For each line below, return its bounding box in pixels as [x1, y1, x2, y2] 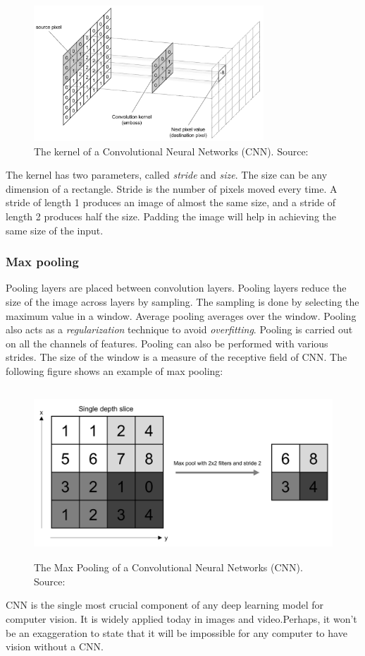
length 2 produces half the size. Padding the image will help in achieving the [6, 208, 337, 223]
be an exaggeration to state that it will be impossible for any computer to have [6, 625, 347, 640]
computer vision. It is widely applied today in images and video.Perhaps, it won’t [6, 611, 357, 626]
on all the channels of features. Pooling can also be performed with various [6, 335, 328, 350]
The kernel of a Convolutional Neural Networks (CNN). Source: [34, 143, 309, 158]
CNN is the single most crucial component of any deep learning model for [6, 597, 324, 612]
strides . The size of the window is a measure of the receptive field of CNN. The [6, 350, 347, 364]
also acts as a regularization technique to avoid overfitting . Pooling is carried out [6, 322, 353, 337]
